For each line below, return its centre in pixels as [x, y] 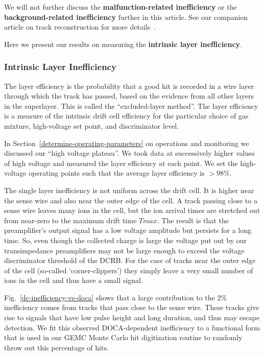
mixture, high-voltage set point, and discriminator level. [92, 125]
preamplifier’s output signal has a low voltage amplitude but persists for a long [128, 230]
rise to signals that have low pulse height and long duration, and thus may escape [132, 317]
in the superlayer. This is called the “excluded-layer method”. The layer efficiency [131, 105]
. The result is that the [193, 220]
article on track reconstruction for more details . [80, 27]
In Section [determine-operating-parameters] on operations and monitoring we [127, 143]
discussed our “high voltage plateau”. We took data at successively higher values [129, 153]
